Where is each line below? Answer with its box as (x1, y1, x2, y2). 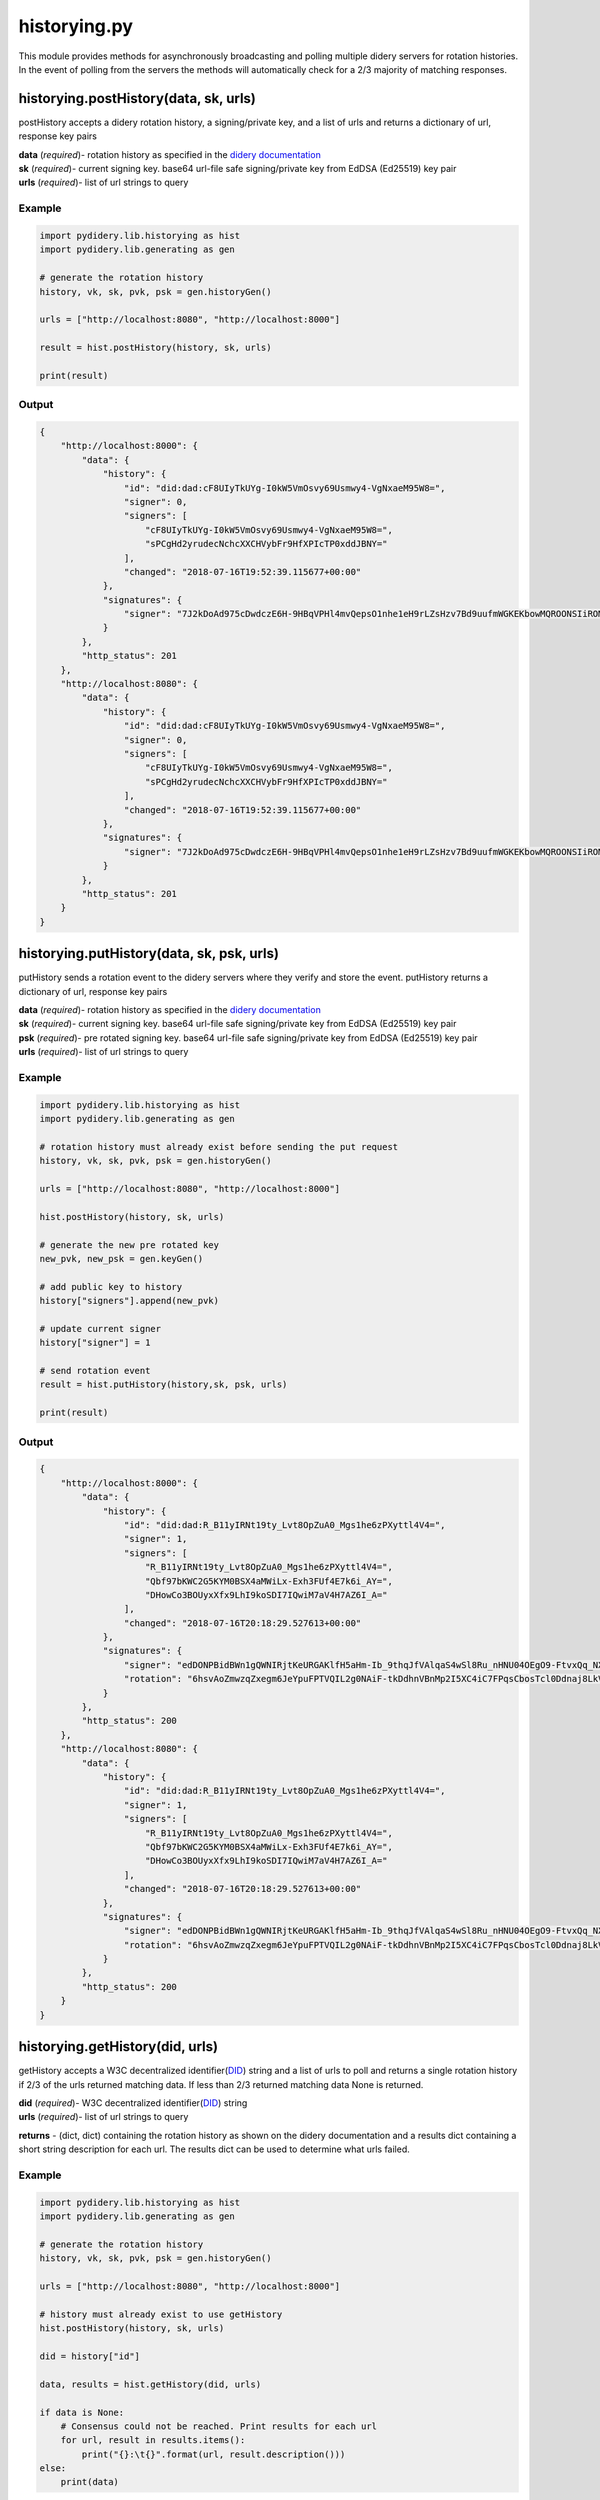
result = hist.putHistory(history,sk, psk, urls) (39, 1379, 288, 1390)
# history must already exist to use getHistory (39, 2308, 283, 2320)
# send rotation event (39, 1365, 151, 1377)
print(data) (60, 2476, 120, 2488)
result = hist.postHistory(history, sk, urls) (39, 342, 272, 354)
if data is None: (39, 2406, 125, 2418)
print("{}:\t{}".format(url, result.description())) (81, 2448, 346, 2460)
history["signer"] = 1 (39, 1337, 151, 1349)
